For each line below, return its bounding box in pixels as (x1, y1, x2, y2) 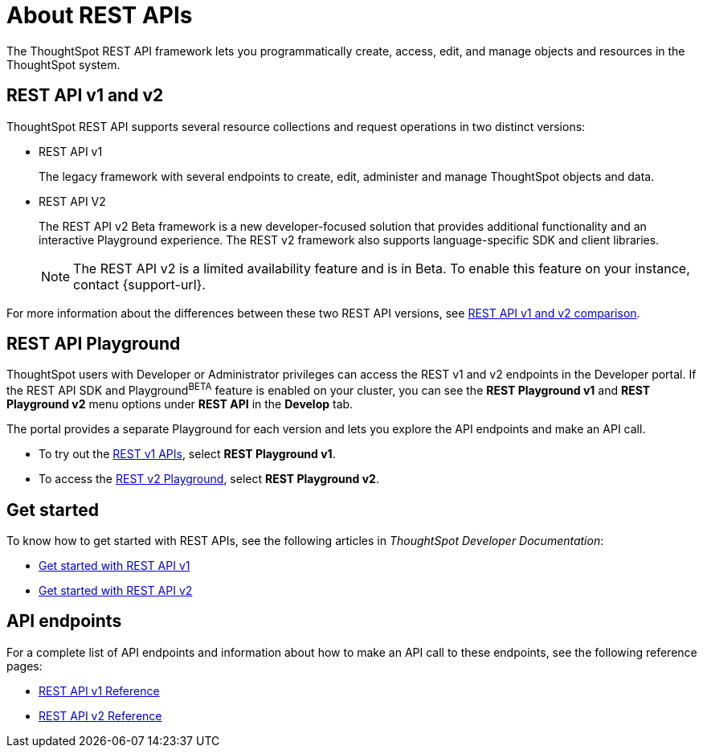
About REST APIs (6, 2, 193, 29)
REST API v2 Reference (39, 708, 162, 723)
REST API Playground (6, 334, 181, 354)
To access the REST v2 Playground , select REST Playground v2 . (39, 472, 379, 486)
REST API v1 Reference (39, 683, 160, 698)
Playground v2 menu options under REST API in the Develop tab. (6, 397, 354, 412)
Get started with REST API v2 (39, 583, 193, 597)
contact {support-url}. (73, 276, 206, 293)
